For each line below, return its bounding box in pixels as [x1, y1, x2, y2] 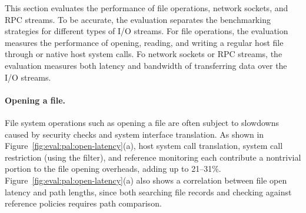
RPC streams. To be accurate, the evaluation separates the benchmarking [5, 13, 271, 25]
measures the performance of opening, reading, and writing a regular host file [5, 36, 284, 48]
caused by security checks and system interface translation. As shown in [5, 128, 264, 140]
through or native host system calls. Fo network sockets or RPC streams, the [5, 48, 282, 60]
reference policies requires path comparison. [5, 197, 162, 209]
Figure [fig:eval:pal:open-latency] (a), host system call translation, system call [5, 139, 283, 152]
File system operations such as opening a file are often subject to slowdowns [5, 116, 279, 128]
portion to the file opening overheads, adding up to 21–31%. [5, 162, 221, 175]
